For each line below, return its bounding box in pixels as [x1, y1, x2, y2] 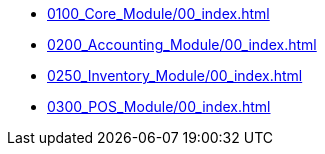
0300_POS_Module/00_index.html [47, 98, 271, 115]
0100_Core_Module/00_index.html [47, 5, 270, 22]
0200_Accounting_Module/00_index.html [47, 36, 317, 53]
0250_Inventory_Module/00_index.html [47, 67, 303, 84]
